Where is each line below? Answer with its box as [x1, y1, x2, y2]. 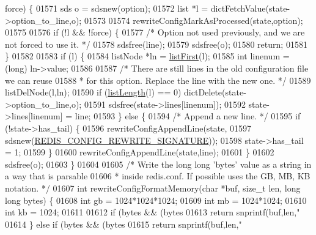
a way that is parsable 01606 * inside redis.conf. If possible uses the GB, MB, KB [5, 170, 310, 182]
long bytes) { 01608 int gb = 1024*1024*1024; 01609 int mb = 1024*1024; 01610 [5, 193, 307, 206]
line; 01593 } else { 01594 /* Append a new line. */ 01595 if [75, 110, 301, 122]
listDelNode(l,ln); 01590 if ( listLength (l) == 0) [5, 86, 182, 99]
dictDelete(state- [184, 86, 246, 99]
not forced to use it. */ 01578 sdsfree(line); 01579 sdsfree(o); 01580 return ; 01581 [5, 37, 307, 50]
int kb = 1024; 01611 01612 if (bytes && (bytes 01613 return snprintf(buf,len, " [5, 206, 300, 218]
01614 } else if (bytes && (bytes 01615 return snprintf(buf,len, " [5, 217, 242, 230]
